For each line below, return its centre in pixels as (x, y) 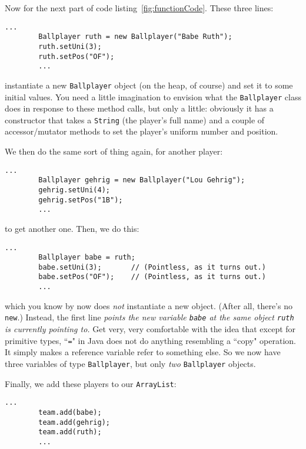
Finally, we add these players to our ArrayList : (91, 383)
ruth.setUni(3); (70, 46)
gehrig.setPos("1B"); (81, 200)
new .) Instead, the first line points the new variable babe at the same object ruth (149, 317)
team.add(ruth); (70, 432)
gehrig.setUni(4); (74, 190)
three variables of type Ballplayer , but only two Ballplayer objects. (130, 363)
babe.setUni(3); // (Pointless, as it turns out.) (152, 267)
